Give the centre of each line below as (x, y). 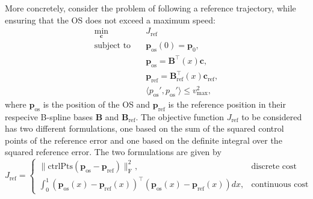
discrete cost (274, 166)
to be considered (272, 116)
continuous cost (280, 185)
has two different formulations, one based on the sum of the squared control (144, 128)
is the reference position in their (227, 104)
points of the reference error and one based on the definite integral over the (144, 140)
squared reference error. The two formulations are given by (113, 152)
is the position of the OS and (97, 104)
